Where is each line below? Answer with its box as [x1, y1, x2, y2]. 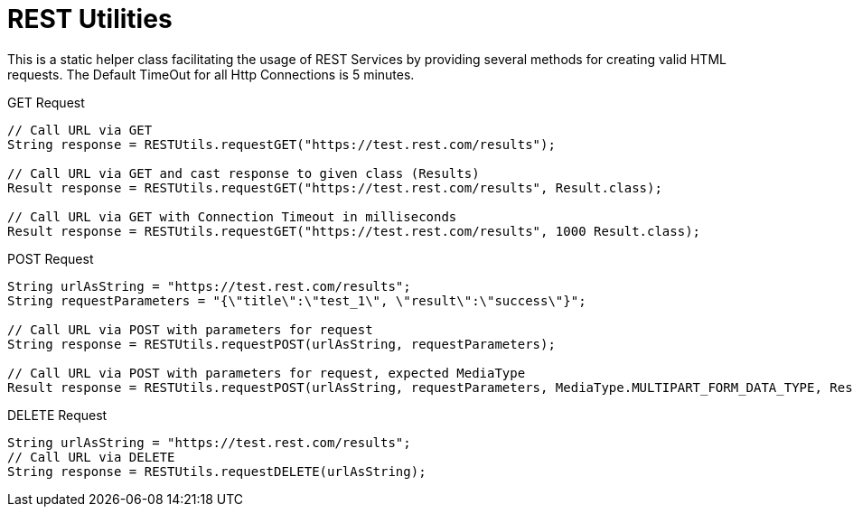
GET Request [7, 94, 85, 110]
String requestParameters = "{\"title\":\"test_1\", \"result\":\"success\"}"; [7, 293, 586, 308]
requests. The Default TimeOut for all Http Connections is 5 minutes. [7, 66, 415, 82]
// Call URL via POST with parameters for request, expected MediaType [7, 365, 526, 380]
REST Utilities [7, 4, 173, 34]
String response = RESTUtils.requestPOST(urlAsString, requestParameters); [7, 336, 556, 351]
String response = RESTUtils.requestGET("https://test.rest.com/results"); [7, 136, 556, 152]
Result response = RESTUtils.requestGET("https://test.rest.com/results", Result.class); [7, 180, 662, 195]
